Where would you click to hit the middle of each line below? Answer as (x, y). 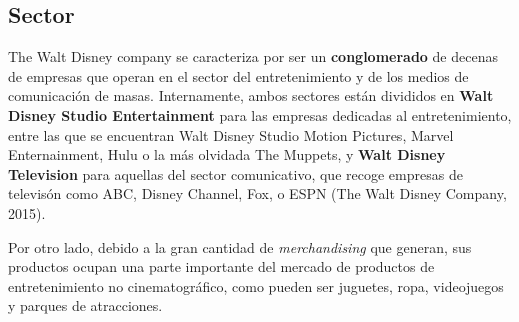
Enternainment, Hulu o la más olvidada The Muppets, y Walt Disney (227, 154)
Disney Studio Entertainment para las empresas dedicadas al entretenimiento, (260, 114)
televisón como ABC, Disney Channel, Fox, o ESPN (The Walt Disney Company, (257, 193)
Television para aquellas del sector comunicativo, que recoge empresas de (235, 173)
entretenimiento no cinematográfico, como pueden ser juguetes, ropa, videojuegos (256, 285)
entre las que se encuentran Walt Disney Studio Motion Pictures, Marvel (231, 134)
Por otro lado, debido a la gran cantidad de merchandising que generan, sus (240, 246)
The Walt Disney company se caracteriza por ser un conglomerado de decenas (253, 56)
